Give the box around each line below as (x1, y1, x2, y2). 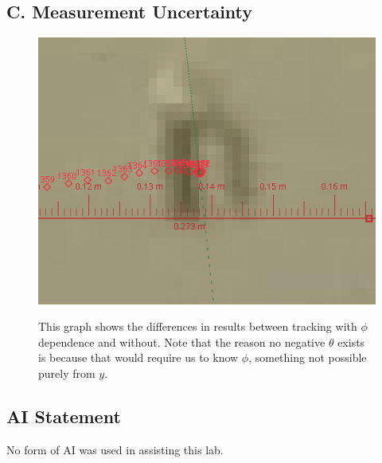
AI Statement (6, 404, 121, 429)
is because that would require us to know (38, 349, 239, 366)
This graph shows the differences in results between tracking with (38, 318, 357, 335)
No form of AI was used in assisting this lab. (6, 441, 224, 457)
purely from (38, 365, 95, 382)
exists (337, 333, 365, 350)
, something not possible (248, 349, 367, 366)
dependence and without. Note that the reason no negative (38, 333, 325, 350)
